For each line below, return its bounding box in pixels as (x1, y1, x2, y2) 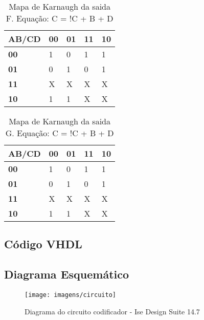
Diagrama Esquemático (4, 266, 129, 282)
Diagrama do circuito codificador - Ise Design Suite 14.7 (25, 306, 200, 316)
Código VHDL (4, 236, 82, 252)
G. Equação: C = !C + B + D (5, 127, 114, 139)
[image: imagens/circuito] (25, 291, 116, 298)
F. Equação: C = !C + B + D (6, 12, 114, 24)
